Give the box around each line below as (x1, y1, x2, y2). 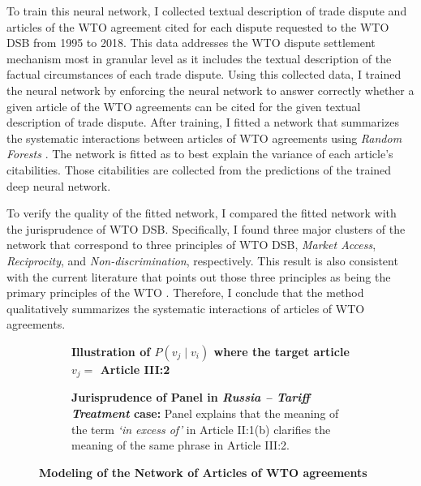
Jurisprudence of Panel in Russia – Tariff (71, 389, 310, 406)
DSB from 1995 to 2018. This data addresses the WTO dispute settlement (6, 34, 376, 51)
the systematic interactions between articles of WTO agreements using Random (6, 129, 402, 146)
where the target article (213, 342, 350, 359)
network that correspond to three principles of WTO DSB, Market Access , (6, 236, 376, 253)
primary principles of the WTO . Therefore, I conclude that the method (6, 284, 364, 301)
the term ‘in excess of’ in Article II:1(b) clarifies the (71, 420, 331, 437)
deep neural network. (6, 177, 111, 194)
